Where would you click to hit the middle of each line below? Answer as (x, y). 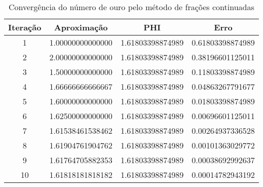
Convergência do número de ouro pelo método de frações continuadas (131, 7)
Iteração (25, 27)
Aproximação (81, 27)
